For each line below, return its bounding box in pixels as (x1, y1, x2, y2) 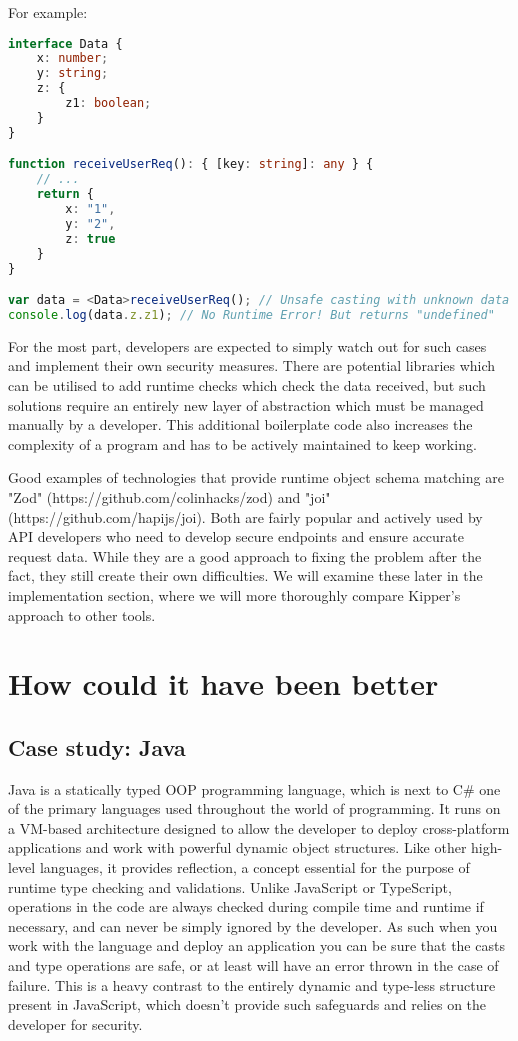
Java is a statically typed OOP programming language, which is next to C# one (8, 778, 501, 799)
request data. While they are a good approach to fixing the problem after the (8, 545, 482, 566)
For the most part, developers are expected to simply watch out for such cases (8, 335, 487, 356)
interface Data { (8, 36, 123, 51)
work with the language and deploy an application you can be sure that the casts (8, 935, 505, 956)
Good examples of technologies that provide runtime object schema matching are (8, 467, 504, 488)
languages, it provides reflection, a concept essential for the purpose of (39, 857, 470, 878)
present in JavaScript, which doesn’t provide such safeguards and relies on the (8, 994, 487, 1015)
